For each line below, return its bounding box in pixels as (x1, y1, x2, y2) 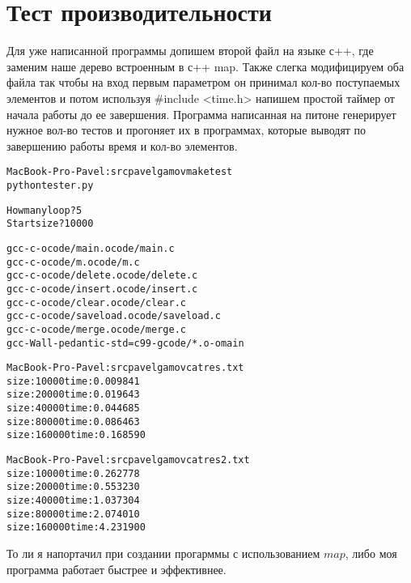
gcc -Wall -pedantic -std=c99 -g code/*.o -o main (6, 337, 244, 349)
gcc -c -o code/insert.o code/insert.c (6, 283, 198, 295)
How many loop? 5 (6, 204, 83, 216)
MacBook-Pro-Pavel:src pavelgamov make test (6, 166, 233, 178)
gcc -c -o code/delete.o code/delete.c (6, 270, 198, 282)
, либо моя (345, 545, 397, 562)
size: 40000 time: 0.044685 (6, 402, 140, 415)
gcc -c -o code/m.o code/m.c (6, 256, 140, 268)
